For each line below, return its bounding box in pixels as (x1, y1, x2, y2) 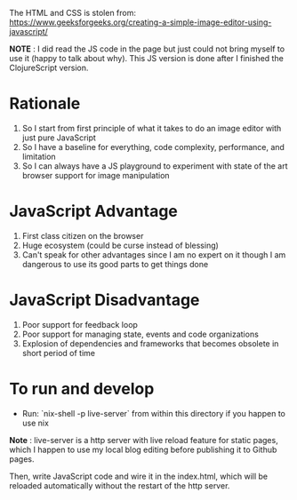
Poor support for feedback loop (21, 319, 138, 329)
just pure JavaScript (21, 132, 96, 143)
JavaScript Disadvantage (9, 290, 200, 310)
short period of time (21, 347, 96, 358)
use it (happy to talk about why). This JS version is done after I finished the (9, 53, 285, 63)
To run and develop (9, 379, 155, 399)
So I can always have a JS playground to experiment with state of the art (21, 160, 288, 171)
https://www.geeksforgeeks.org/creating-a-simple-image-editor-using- (9, 17, 272, 28)
